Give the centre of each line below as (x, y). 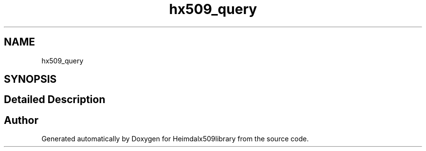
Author (21, 120)
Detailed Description (55, 100)
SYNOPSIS (30, 79)
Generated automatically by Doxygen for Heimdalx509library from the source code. (175, 139)
